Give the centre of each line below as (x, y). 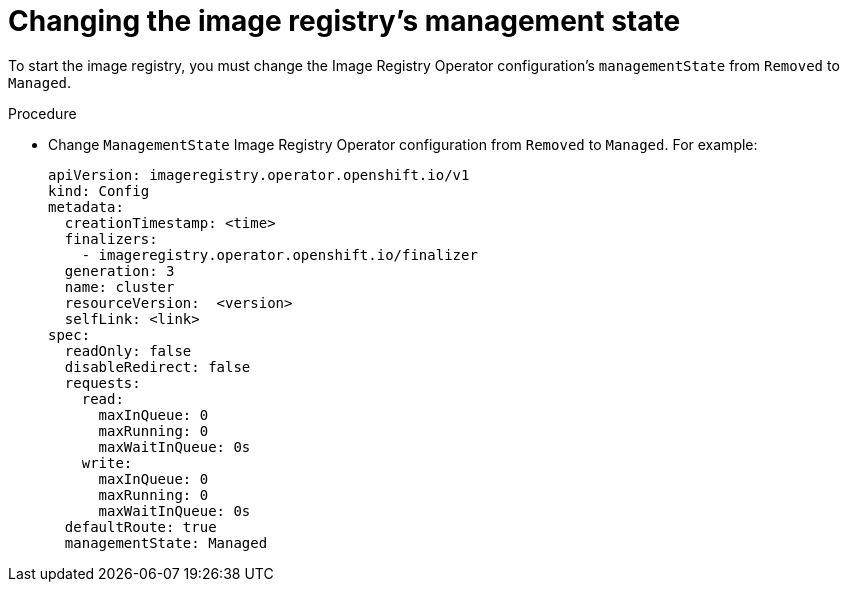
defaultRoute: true (140, 526)
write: (107, 462)
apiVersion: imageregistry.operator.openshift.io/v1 (259, 174)
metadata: (86, 206)
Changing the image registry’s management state (344, 21)
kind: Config (99, 190)
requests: (102, 382)
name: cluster (119, 286)
